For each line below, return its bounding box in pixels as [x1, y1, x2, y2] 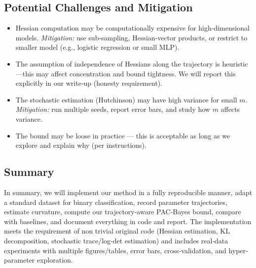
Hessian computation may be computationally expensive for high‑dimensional [15, 23, 250, 33]
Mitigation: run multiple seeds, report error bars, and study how [15, 104, 210, 114]
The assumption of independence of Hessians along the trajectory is [15, 58, 220, 68]
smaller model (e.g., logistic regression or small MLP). [15, 42, 180, 52]
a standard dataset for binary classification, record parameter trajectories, [4, 197, 227, 207]
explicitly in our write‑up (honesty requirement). [15, 78, 163, 88]
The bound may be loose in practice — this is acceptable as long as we [15, 130, 230, 140]
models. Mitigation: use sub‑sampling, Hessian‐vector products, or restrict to [15, 32, 248, 42]
